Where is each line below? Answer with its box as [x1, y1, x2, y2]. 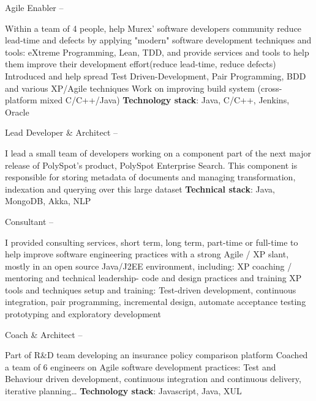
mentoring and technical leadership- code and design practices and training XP [5, 271, 302, 284]
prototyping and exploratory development [5, 307, 161, 320]
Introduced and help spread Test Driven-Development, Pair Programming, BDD [5, 69, 306, 82]
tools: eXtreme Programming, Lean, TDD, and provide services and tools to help [5, 45, 309, 58]
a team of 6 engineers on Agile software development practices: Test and [5, 360, 276, 373]
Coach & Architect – [5, 328, 83, 340]
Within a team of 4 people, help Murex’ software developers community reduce [5, 21, 302, 34]
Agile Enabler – [5, 1, 64, 13]
